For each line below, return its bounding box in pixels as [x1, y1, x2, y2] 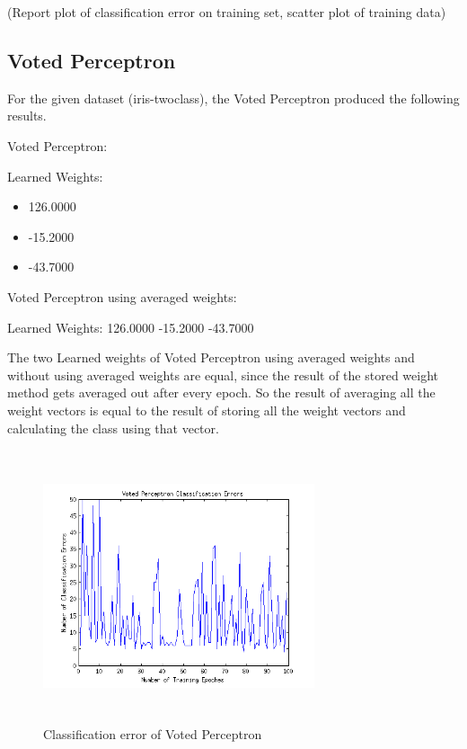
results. [7, 106, 47, 125]
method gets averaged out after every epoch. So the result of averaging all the [7, 383, 436, 402]
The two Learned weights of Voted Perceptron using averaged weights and [7, 348, 415, 367]
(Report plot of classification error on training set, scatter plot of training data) [7, 3, 446, 21]
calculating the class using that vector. [7, 418, 219, 437]
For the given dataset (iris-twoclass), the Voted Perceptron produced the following [7, 88, 460, 107]
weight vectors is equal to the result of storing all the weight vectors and [7, 400, 406, 419]
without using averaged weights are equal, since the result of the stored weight [7, 365, 439, 384]
